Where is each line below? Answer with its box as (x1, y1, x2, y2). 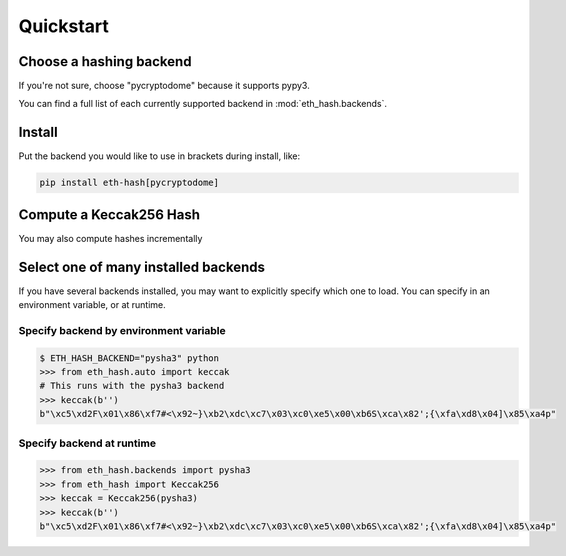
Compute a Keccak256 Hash (18, 206, 200, 223)
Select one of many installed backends (18, 258, 265, 275)
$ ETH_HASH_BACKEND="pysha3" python (39, 352, 220, 364)
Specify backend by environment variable (18, 323, 227, 337)
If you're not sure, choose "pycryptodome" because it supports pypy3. (18, 80, 310, 92)
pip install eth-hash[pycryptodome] (39, 177, 220, 189)
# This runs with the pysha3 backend (39, 380, 225, 392)
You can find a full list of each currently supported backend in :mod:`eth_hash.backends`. (18, 98, 387, 110)
